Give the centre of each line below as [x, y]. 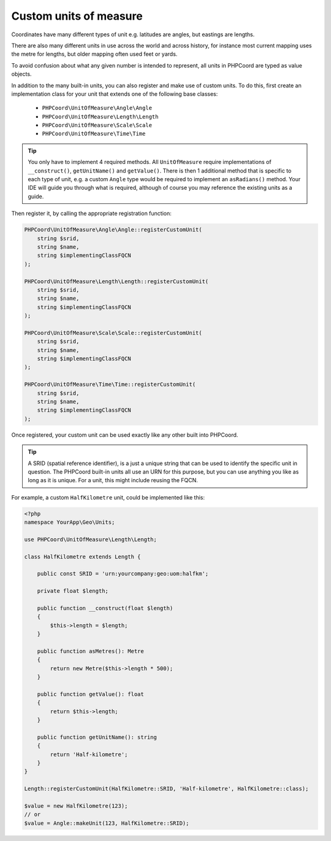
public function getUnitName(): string [97, 737]
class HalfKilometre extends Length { [82, 557]
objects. [21, 74]
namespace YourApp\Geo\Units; [70, 522]
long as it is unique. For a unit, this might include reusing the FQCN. [113, 480]
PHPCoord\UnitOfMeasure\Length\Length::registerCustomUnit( [116, 281]
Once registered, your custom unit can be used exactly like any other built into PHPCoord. [125, 435]
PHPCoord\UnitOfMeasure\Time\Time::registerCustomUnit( [110, 385]
